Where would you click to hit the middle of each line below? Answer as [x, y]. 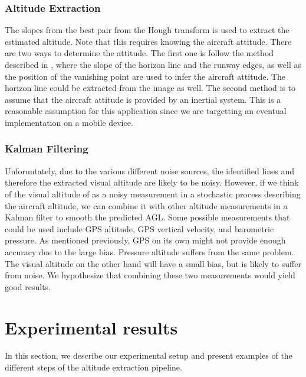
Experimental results [91, 327]
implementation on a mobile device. [69, 122]
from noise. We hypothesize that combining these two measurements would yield [150, 275]
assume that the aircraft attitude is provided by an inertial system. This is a [143, 99]
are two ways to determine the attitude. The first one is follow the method [139, 53]
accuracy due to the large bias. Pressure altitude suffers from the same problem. [149, 251]
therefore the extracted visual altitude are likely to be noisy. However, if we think [152, 182]
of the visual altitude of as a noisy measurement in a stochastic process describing [153, 194]
